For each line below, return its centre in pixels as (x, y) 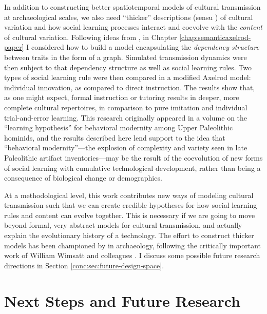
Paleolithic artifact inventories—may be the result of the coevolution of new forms (133, 157)
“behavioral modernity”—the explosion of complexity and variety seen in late (126, 148)
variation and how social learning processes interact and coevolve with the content (133, 27)
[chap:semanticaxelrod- (215, 37)
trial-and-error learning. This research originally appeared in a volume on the (126, 117)
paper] (14, 47)
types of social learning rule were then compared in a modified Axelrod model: (128, 77)
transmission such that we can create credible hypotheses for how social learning (131, 205)
